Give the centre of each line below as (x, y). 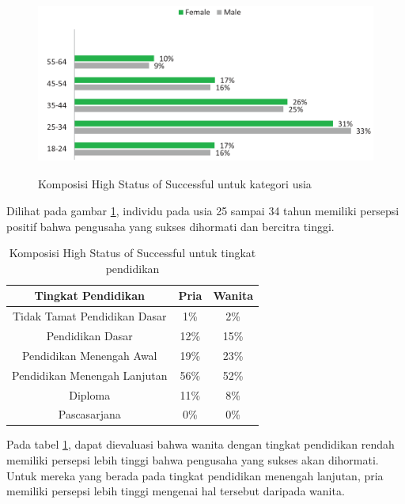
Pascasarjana (89, 414)
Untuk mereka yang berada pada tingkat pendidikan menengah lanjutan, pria (195, 475)
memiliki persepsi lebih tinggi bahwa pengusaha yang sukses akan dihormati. (193, 460)
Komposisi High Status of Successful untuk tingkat (132, 253)
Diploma (90, 394)
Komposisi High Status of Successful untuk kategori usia (175, 184)
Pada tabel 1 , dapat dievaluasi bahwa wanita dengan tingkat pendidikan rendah (201, 444)
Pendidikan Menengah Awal (89, 355)
